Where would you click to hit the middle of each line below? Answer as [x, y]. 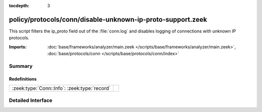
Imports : [18, 47]
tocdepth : [19, 6]
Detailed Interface [31, 100]
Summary [21, 66]
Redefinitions [23, 79]
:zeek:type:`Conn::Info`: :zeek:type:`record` [61, 88]
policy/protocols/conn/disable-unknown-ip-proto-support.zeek [108, 19]
